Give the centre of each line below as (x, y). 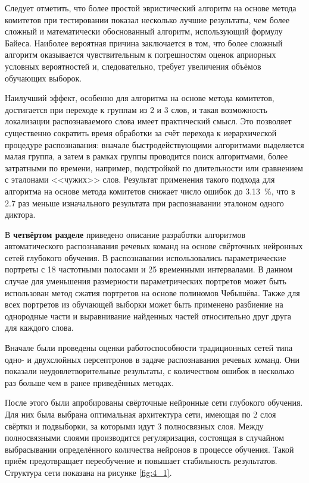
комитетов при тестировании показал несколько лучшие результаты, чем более (147, 19)
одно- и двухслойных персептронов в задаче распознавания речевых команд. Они (152, 359)
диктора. (20, 214)
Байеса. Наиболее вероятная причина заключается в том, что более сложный (144, 43)
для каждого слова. (39, 327)
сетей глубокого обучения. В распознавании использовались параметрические (146, 257)
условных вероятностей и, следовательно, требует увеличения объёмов (133, 66)
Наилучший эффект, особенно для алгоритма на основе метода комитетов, (140, 98)
